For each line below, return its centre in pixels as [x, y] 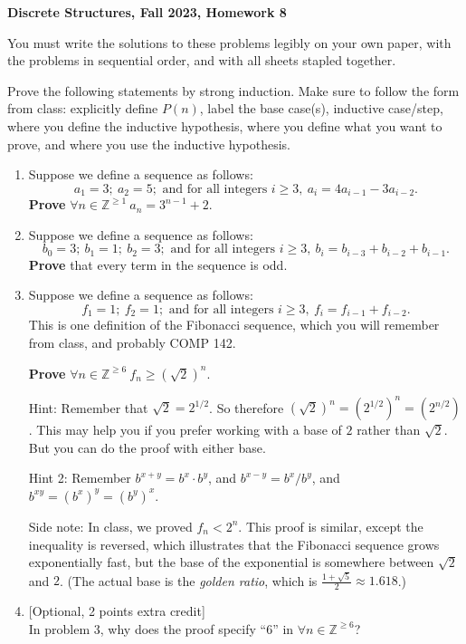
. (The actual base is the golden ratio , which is [189, 580]
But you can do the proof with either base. [147, 447]
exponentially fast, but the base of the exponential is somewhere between [231, 562]
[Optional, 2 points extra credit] [117, 611]
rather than [389, 430]
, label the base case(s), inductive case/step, [321, 108]
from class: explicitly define [83, 108]
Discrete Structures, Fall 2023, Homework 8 [147, 12]
